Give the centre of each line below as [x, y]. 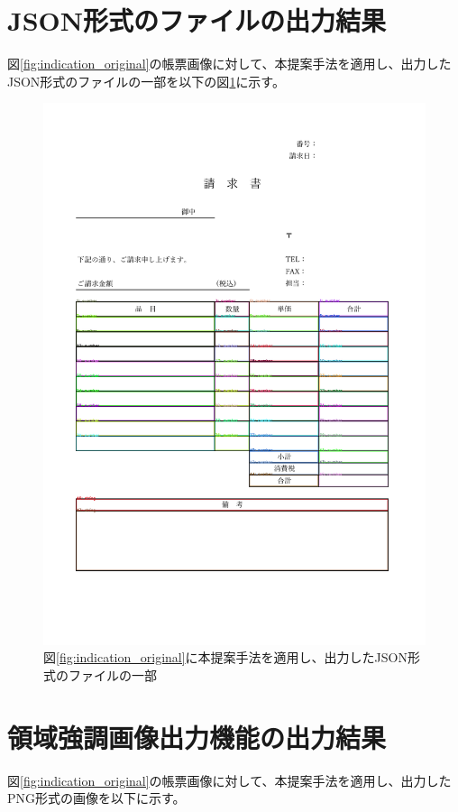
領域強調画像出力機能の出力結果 [197, 737]
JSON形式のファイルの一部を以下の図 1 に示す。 [146, 81]
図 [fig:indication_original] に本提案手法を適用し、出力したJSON [225, 657]
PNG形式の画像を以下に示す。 [96, 798]
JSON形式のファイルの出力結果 [197, 20]
